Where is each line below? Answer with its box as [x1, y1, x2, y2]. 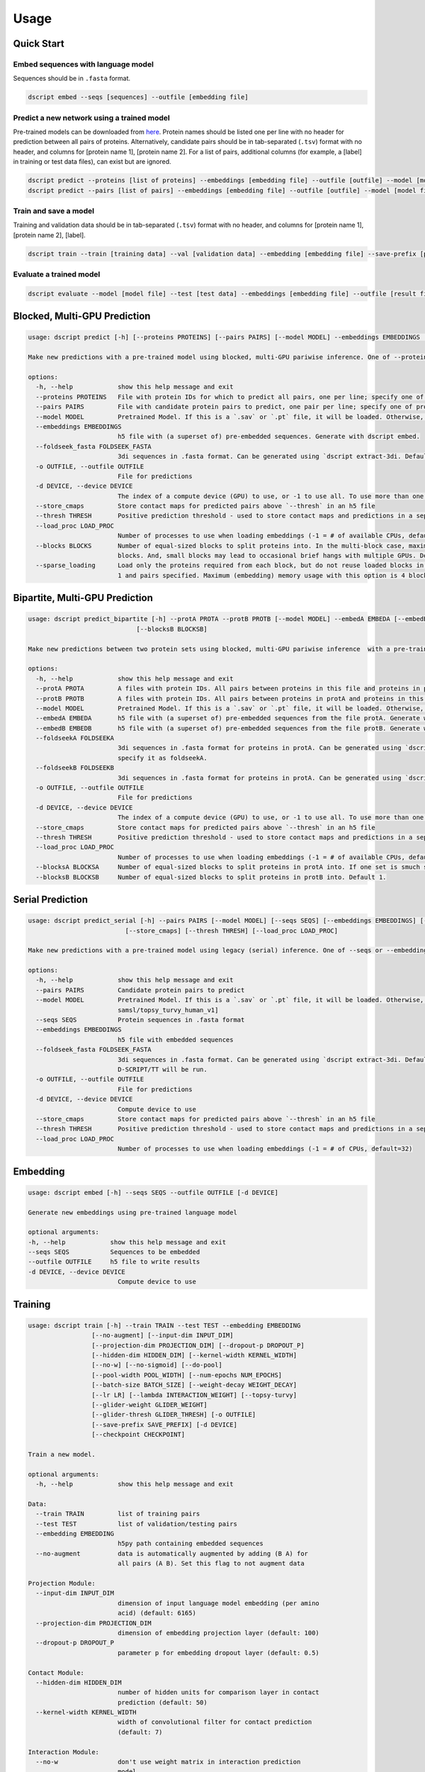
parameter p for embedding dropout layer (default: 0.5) [117, 1649, 320, 1656]
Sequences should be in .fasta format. [13, 74, 131, 83]
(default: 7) [117, 1728, 163, 1736]
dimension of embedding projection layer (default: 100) [117, 1629, 320, 1637]
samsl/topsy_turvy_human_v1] [117, 1006, 219, 1014]
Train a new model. [28, 1450, 96, 1458]
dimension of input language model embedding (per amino [117, 1599, 320, 1607]
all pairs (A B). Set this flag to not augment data [117, 1559, 305, 1568]
